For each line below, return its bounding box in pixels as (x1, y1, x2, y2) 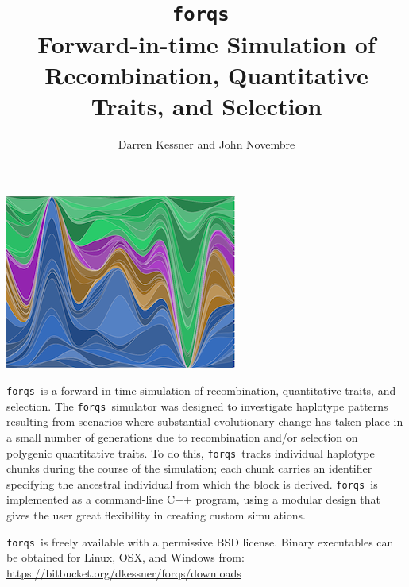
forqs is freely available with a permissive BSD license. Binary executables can (6, 533, 394, 550)
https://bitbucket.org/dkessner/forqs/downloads (6, 564, 241, 581)
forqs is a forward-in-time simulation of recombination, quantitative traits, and (6, 382, 396, 398)
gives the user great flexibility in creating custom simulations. (6, 507, 306, 523)
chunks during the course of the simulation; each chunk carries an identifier (6, 460, 372, 477)
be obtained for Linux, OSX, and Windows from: (6, 549, 245, 566)
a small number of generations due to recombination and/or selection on (6, 428, 358, 445)
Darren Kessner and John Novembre (118, 135, 295, 152)
